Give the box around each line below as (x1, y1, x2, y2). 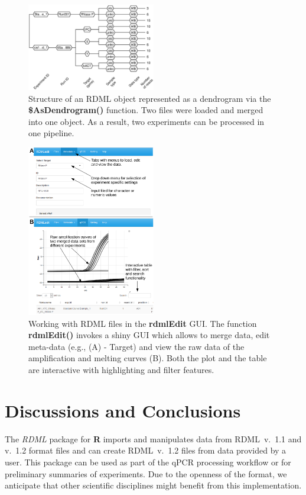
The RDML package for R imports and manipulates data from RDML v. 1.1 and (5, 432, 302, 445)
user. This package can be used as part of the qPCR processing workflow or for (5, 455, 291, 468)
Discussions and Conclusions (5, 398, 241, 422)
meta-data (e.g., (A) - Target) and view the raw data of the (28, 340, 245, 352)
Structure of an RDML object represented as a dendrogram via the (28, 92, 271, 104)
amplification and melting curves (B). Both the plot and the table (28, 352, 267, 364)
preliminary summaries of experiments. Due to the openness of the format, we (5, 467, 287, 480)
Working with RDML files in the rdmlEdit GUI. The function (28, 317, 257, 329)
